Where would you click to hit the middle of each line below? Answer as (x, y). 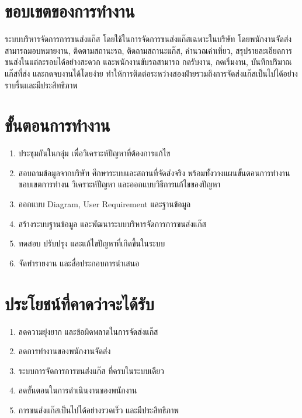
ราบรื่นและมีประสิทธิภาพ (41, 85)
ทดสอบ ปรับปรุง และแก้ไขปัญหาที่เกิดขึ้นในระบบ (92, 243)
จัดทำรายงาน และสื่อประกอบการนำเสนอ (79, 263)
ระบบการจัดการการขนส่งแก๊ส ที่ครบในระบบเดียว (91, 370)
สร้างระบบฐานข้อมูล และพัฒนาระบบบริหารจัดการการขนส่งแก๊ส (112, 223)
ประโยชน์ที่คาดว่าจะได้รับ (79, 303)
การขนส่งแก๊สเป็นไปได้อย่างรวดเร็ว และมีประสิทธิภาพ (98, 410)
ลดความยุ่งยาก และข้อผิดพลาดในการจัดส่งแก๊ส (88, 331)
